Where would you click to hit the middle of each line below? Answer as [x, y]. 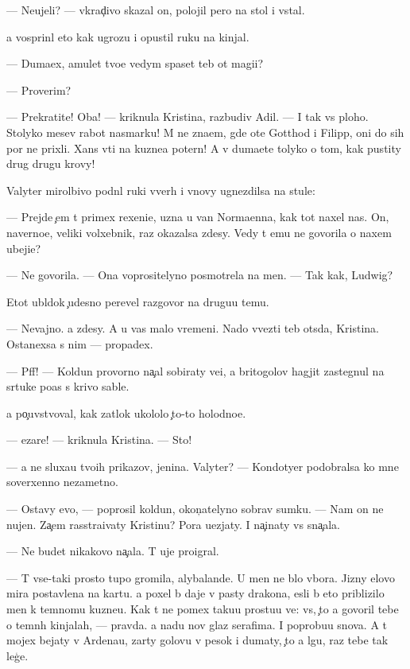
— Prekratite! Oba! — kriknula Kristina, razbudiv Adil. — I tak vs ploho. [188, 117]
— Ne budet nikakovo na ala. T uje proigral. [113, 551]
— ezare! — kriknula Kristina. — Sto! [99, 440]
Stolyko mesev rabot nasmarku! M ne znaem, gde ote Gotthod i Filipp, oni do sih [205, 132]
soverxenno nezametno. [62, 482]
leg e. [17, 655]
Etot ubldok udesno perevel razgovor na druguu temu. [138, 301]
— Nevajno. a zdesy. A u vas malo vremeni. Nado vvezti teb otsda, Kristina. [193, 328]
